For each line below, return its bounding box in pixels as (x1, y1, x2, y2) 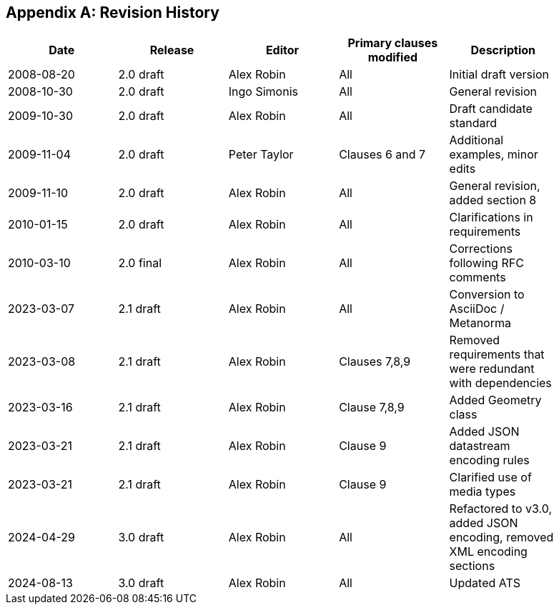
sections (449, 559, 495, 574)
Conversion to (449, 287, 525, 302)
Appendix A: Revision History (6, 4, 219, 21)
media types (449, 484, 516, 499)
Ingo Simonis (228, 84, 298, 99)
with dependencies (449, 376, 552, 391)
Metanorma (449, 316, 511, 331)
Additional (449, 133, 504, 148)
